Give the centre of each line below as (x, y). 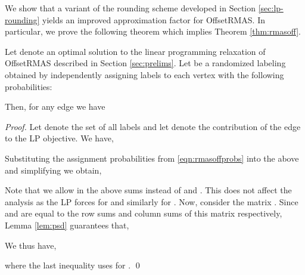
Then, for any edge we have (55, 106)
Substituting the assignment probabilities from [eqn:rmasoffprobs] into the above (152, 158)
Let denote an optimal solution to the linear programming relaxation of (135, 51)
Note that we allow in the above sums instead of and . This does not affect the (148, 190)
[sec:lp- (271, 8)
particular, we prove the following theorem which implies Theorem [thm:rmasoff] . (153, 31)
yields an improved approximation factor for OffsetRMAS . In (154, 19)
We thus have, (31, 245)
